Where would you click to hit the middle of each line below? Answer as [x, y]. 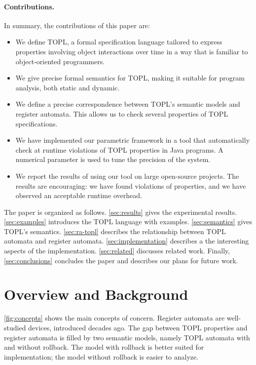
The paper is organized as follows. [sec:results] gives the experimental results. [121, 212]
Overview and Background [96, 294]
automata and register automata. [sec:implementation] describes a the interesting [127, 241]
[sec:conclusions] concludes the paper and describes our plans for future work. [121, 260]
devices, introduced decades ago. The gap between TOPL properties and [138, 327]
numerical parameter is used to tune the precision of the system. [113, 159]
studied [15, 327]
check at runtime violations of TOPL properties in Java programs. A [119, 149]
